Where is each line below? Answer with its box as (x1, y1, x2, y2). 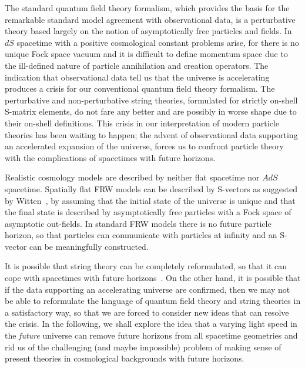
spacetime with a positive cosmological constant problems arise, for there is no (16, 36, 299, 48)
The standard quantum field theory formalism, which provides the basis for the (5, 2, 290, 14)
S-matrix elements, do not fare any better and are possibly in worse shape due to (5, 105, 297, 118)
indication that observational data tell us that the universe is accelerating (5, 71, 270, 83)
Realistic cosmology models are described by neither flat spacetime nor (5, 171, 260, 183)
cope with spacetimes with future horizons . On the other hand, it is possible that (5, 272, 301, 284)
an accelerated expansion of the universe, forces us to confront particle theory (5, 140, 284, 152)
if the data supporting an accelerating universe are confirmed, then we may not (5, 283, 290, 295)
